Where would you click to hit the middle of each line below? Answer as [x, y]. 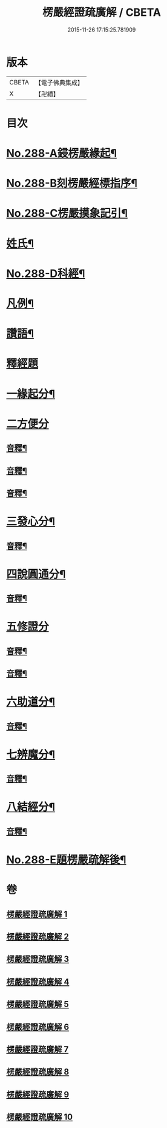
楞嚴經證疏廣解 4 [38, 982]
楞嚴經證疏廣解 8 [38, 1072]
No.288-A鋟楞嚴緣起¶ [61, 153]
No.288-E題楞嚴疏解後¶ [66, 860]
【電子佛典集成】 [59, 83]
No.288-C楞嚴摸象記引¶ [67, 214]
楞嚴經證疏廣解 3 [38, 959]
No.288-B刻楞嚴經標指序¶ [72, 183]
